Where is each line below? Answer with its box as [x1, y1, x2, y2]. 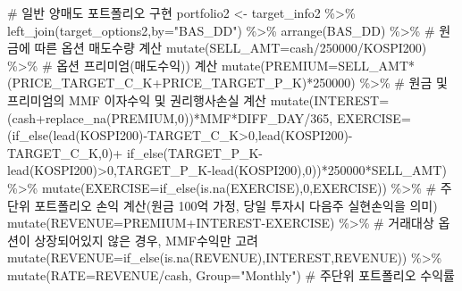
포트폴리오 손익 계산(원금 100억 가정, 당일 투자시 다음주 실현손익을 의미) [34, 195, 438, 214]
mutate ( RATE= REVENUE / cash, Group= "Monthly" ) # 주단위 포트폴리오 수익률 [7, 265, 455, 284]
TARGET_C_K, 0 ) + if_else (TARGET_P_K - [7, 143, 263, 162]
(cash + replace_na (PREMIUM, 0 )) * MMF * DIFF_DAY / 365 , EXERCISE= [7, 108, 411, 127]
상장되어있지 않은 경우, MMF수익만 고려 [34, 230, 258, 249]
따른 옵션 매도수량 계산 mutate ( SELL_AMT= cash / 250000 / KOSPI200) [34, 38, 427, 57]
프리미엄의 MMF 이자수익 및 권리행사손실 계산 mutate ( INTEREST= [7, 90, 390, 109]
